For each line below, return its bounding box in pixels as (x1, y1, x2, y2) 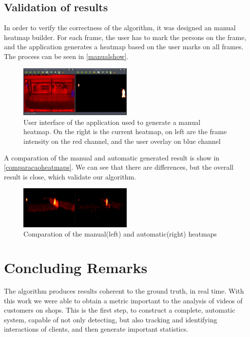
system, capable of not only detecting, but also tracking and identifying (4, 314, 217, 324)
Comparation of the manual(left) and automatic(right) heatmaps (23, 229, 217, 239)
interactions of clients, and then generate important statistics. (4, 324, 189, 334)
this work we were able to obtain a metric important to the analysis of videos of (4, 295, 243, 305)
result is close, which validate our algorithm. (4, 171, 136, 181)
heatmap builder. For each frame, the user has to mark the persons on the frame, (4, 32, 247, 42)
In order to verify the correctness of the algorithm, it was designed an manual (4, 22, 236, 33)
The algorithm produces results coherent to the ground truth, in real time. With (4, 286, 244, 296)
